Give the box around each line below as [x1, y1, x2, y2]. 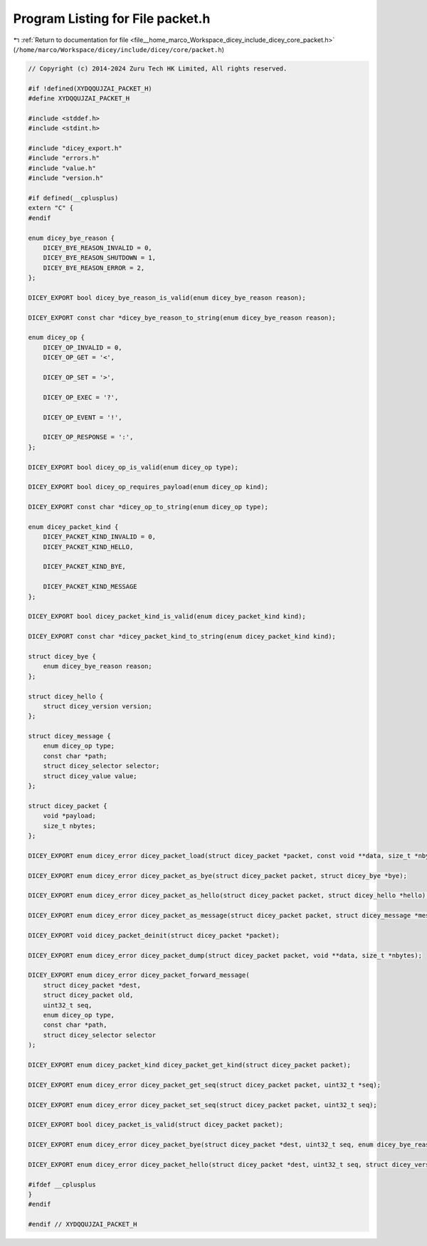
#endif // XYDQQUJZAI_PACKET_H [28, 1220, 138, 1228]
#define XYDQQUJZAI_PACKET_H [28, 95, 130, 103]
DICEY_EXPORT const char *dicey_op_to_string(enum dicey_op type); [28, 503, 269, 511]
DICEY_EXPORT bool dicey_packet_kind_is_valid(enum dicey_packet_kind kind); [28, 612, 306, 621]
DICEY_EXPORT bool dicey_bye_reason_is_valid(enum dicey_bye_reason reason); [28, 293, 306, 302]
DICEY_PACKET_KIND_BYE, [43, 562, 126, 571]
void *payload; [43, 812, 96, 820]
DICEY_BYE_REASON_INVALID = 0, [43, 244, 152, 252]
